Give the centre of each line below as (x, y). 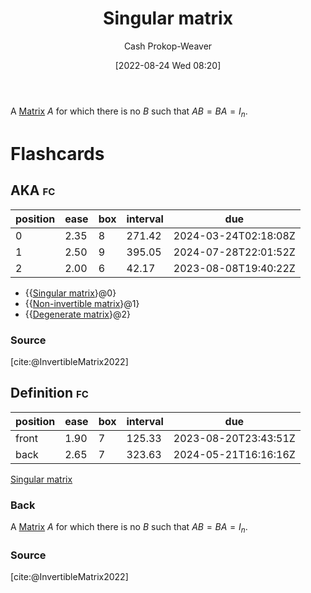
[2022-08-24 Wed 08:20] (168, 65)
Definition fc (49, 393)
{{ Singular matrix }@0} (70, 293)
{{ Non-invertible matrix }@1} (82, 303)
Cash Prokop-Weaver (168, 46)
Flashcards (57, 153)
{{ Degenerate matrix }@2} (78, 314)
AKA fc (33, 190)
